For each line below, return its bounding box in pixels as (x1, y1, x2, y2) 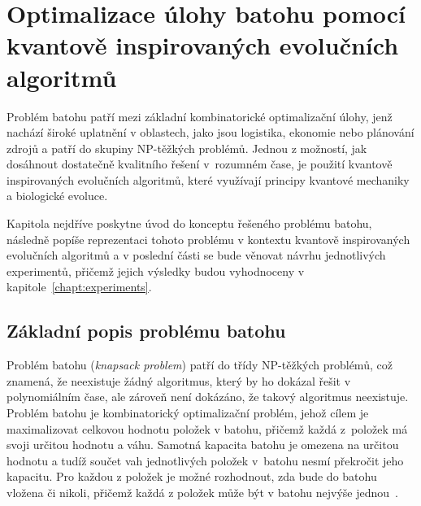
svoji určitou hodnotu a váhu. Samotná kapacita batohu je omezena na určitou (7, 436, 399, 453)
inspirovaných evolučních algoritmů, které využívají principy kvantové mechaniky (7, 171, 410, 188)
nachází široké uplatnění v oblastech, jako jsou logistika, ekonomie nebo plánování (7, 124, 414, 141)
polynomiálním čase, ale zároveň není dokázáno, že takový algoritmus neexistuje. (7, 388, 409, 405)
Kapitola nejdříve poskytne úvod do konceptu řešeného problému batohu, (7, 215, 372, 232)
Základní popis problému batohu (7, 318, 286, 343)
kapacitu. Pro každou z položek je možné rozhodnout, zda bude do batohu (7, 468, 377, 485)
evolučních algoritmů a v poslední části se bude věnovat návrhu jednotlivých (7, 246, 386, 264)
